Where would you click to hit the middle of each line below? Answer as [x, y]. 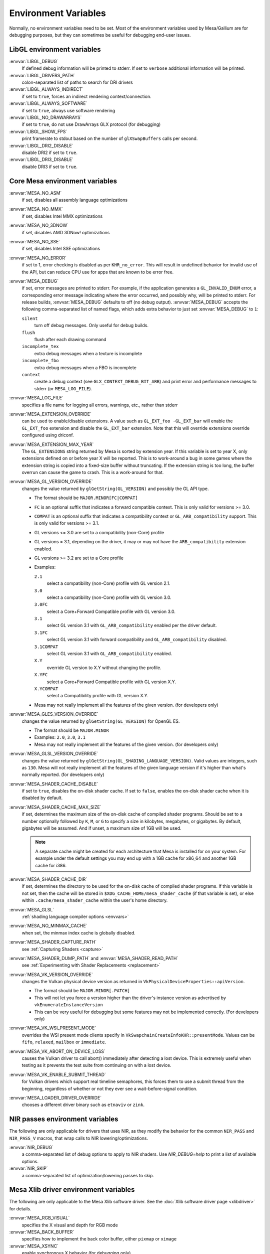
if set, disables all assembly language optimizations [74, 200]
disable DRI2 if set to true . [49, 152]
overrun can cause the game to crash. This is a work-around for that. [93, 473]
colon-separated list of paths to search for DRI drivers [77, 82]
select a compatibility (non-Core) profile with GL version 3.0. [109, 597]
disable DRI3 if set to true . [49, 167]
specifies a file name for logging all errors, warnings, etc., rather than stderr [100, 405]
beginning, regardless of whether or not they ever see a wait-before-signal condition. [109, 1088]
